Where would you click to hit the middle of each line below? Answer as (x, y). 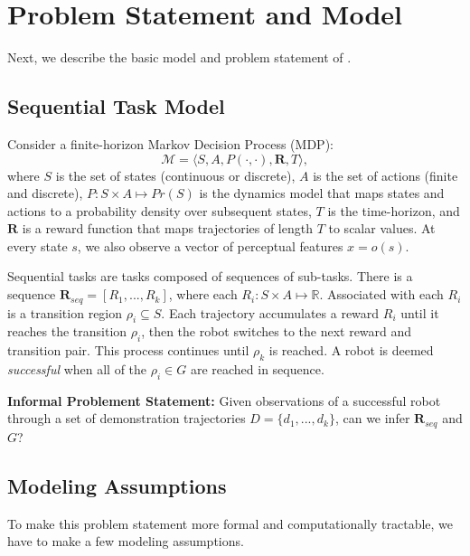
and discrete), (45, 193)
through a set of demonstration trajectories (127, 418)
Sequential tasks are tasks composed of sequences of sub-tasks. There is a (210, 276)
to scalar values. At (382, 228)
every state (38, 245)
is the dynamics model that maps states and (322, 193)
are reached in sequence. (257, 368)
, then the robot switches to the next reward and (277, 331)
